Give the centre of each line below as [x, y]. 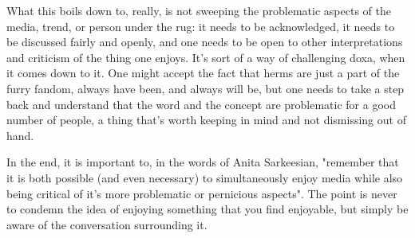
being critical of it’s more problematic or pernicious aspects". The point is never [202, 193]
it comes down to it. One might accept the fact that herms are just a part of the [203, 73]
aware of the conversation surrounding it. [107, 224]
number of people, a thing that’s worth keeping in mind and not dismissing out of [206, 120]
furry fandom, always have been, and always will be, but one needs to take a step [206, 88]
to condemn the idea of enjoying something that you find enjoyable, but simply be [207, 209]
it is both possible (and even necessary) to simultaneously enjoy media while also [205, 177]
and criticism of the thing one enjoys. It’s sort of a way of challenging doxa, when [206, 57]
